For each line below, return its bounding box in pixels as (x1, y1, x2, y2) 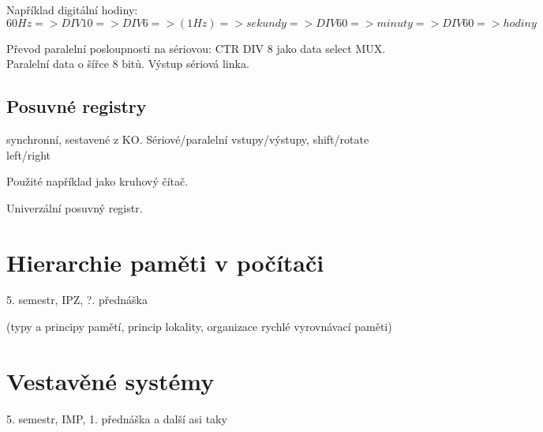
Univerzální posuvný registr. (6, 199, 143, 216)
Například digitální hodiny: (6, 2, 138, 17)
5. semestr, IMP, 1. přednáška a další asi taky (6, 410, 227, 426)
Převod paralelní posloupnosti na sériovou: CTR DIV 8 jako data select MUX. (6, 39, 386, 56)
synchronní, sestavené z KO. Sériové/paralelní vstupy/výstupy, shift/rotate (6, 130, 369, 147)
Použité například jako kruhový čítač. (6, 173, 189, 190)
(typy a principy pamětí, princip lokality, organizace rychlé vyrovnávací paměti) (6, 318, 392, 335)
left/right (6, 146, 51, 163)
